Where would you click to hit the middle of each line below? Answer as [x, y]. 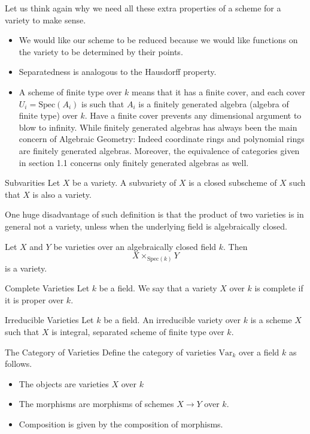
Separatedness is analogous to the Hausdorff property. [118, 72]
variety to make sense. [45, 19]
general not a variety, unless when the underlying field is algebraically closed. [146, 226]
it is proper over [34, 299]
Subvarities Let [33, 183]
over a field [259, 352]
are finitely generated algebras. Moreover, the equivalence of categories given [159, 150]
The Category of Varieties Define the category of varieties [110, 352]
